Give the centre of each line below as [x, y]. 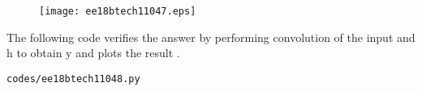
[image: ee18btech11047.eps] [118, 11]
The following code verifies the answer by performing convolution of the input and [211, 37]
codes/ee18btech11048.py [73, 79]
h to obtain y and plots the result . [93, 53]
